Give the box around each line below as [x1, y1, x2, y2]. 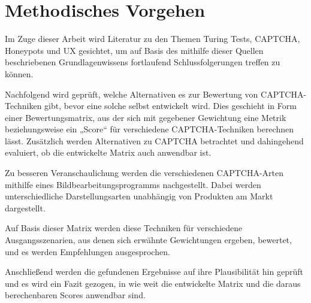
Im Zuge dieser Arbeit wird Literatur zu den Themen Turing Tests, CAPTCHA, [5, 32, 300, 45]
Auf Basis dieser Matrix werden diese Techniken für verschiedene [5, 222, 243, 234]
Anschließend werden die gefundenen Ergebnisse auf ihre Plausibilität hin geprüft [5, 265, 303, 278]
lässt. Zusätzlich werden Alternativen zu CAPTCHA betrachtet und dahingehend [5, 134, 304, 147]
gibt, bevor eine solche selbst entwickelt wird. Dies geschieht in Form [44, 99, 297, 112]
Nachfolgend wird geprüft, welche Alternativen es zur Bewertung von [5, 87, 258, 100]
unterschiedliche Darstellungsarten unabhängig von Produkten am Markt [5, 190, 273, 202]
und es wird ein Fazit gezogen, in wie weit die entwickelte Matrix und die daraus [5, 277, 301, 289]
